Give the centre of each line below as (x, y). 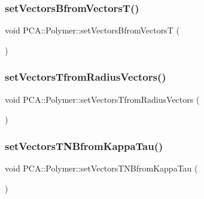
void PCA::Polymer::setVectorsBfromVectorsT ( (92, 30)
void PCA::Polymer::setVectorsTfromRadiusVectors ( (102, 99)
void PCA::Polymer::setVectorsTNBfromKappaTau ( (101, 168)
